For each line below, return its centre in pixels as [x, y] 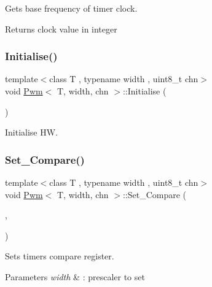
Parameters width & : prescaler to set [75, 276]
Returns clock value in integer [61, 29]
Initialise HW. [32, 132]
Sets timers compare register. [60, 256]
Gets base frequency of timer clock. [71, 8]
